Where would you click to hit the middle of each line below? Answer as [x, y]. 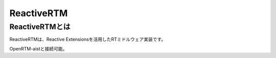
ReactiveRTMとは [40, 27]
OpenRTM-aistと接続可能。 [38, 48]
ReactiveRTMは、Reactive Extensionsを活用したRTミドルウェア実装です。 [88, 39]
